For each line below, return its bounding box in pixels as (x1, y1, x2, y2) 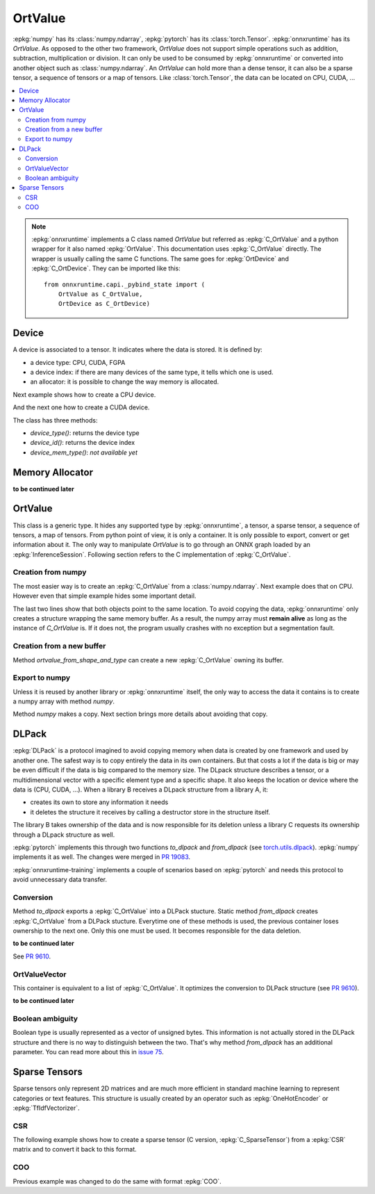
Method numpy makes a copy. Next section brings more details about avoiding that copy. (12, 710, 268, 719)
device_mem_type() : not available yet (30, 448, 138, 457)
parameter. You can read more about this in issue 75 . (12, 1048, 164, 1056)
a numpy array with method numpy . (12, 697, 115, 705)
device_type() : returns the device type (30, 428, 140, 437)
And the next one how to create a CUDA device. (12, 403, 150, 411)
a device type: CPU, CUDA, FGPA (30, 358, 126, 366)
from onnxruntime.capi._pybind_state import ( (44, 280, 205, 288)
